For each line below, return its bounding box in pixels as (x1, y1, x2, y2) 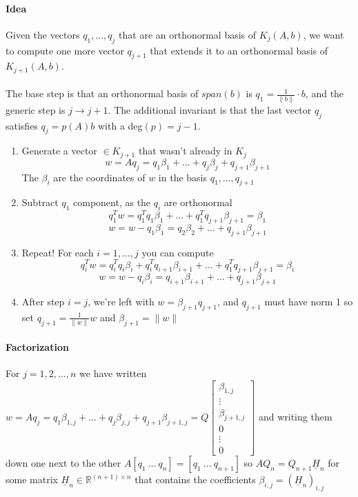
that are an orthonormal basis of (119, 27, 257, 41)
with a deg (97, 118, 143, 132)
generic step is (6, 102, 66, 116)
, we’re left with (88, 294, 155, 309)
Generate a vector (21, 143, 97, 158)
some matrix (6, 472, 58, 487)
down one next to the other (6, 456, 121, 470)
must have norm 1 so (264, 294, 353, 309)
